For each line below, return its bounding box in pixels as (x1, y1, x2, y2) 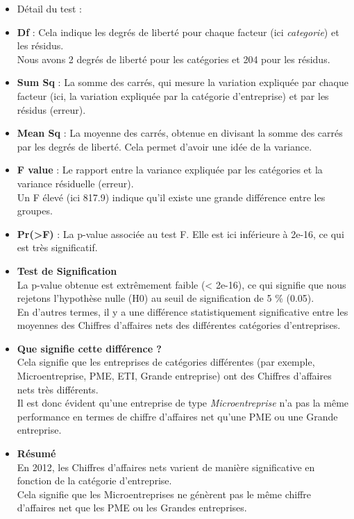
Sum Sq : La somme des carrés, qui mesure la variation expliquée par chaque (17, 75, 348, 90)
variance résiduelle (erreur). (17, 176, 134, 190)
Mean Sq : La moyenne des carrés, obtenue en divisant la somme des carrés (17, 126, 343, 140)
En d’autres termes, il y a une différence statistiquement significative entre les (17, 304, 348, 318)
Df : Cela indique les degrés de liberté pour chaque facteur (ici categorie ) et (17, 24, 339, 39)
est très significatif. (17, 240, 98, 255)
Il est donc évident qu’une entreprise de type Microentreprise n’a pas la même (17, 395, 349, 410)
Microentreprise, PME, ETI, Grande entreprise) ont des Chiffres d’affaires (17, 368, 332, 383)
